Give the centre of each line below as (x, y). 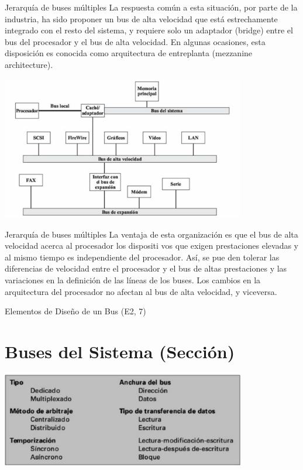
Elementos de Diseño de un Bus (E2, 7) (75, 311)
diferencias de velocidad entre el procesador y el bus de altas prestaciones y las (146, 268)
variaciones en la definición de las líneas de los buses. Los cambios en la (133, 279)
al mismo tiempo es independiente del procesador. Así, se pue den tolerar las (142, 257)
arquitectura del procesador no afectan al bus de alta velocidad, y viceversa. (141, 291)
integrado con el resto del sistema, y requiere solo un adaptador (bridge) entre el (149, 30)
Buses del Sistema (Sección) (120, 351)
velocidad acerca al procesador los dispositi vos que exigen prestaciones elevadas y (151, 246)
